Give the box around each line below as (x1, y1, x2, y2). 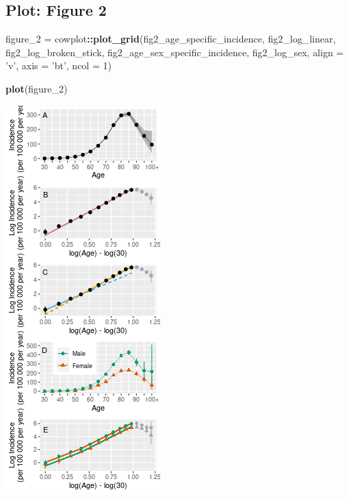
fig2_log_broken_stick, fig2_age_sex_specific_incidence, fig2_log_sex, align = (5, 45, 344, 59)
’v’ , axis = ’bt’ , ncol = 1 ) (5, 58, 112, 73)
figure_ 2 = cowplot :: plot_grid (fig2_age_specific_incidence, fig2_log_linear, (5, 32, 336, 46)
